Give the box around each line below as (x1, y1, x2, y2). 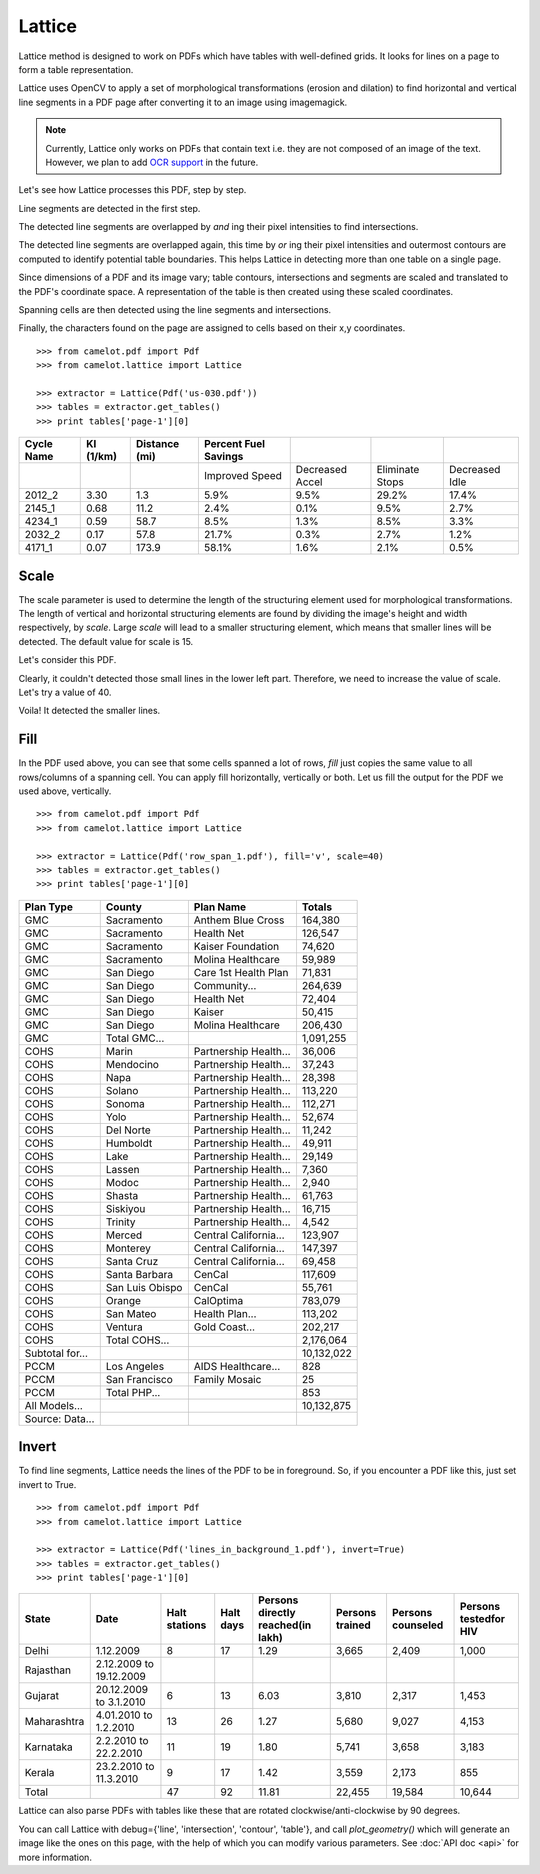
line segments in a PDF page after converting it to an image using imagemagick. (18, 96, 348, 108)
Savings (203, 450, 244, 464)
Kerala (24, 1766, 55, 1780)
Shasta (105, 1188, 139, 1202)
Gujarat (24, 1689, 60, 1703)
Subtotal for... (24, 1346, 89, 1360)
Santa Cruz (105, 1254, 159, 1268)
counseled (391, 1618, 444, 1632)
